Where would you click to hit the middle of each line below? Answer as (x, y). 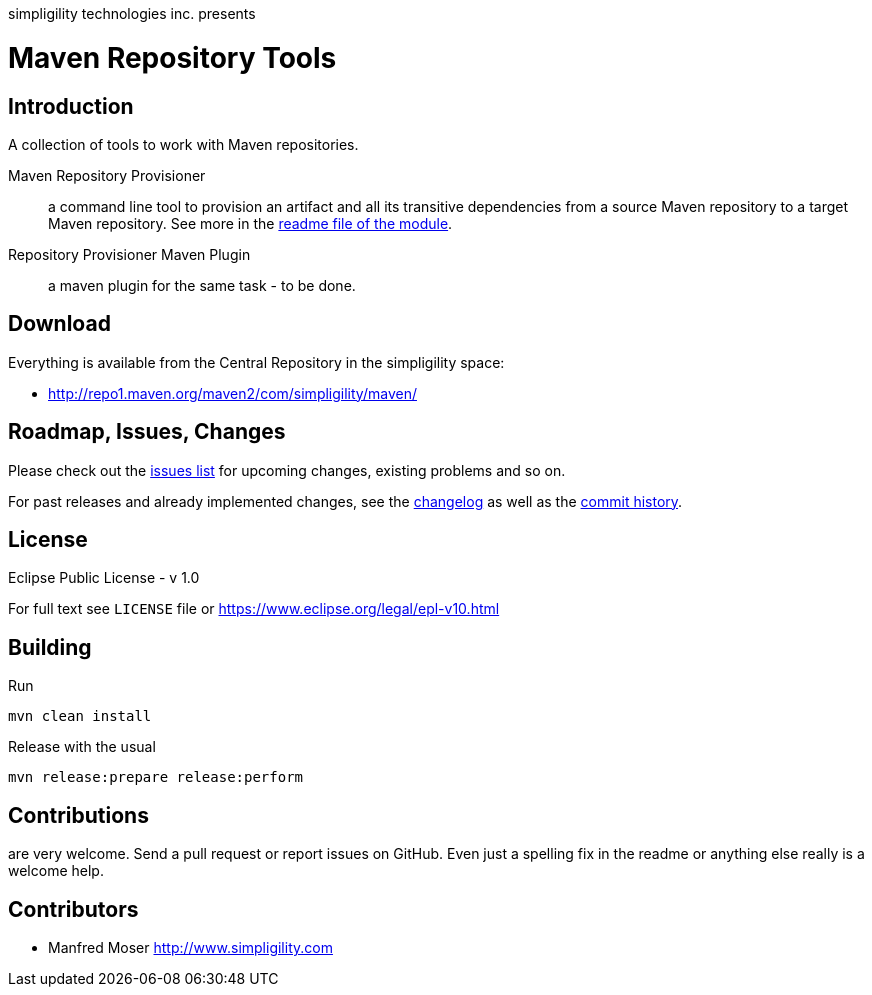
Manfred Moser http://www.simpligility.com (190, 947)
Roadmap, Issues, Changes (147, 432)
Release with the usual (82, 747)
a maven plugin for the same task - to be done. (202, 285)
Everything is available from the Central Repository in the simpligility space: (256, 362)
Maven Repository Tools (172, 57)
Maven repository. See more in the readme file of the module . (250, 223)
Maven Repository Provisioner (107, 175)
